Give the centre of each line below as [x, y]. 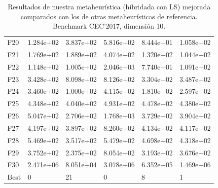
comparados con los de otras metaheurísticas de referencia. [109, 16]
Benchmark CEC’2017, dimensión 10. [109, 26]
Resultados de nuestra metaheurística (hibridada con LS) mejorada [109, 6]
